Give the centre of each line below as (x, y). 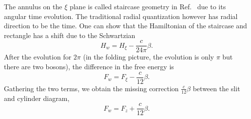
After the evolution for (38, 57)
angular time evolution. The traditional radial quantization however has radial (121, 16)
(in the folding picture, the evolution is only (148, 57)
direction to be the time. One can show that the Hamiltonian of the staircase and (125, 26)
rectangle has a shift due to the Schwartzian (70, 35)
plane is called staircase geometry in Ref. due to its (148, 6)
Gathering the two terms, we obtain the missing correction (91, 88)
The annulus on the (33, 6)
